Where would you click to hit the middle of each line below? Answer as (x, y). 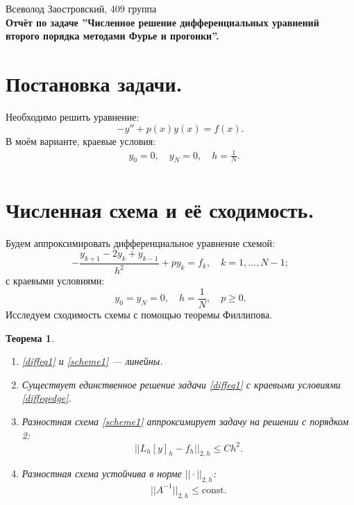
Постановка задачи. (94, 83)
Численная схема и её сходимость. (160, 209)
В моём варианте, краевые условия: (81, 140)
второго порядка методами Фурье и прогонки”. (112, 36)
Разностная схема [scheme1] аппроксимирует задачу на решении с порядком (185, 421)
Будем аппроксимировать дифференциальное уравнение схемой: (140, 242)
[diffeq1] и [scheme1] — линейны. (92, 361)
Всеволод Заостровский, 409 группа (81, 8)
